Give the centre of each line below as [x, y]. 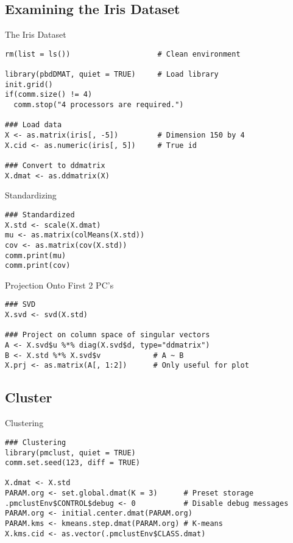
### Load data [34, 125]
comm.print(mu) [36, 255]
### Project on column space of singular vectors [108, 335]
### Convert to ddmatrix [55, 166]
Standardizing [31, 195]
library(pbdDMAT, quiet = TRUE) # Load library [112, 75]
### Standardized [40, 215]
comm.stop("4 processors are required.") [99, 105]
